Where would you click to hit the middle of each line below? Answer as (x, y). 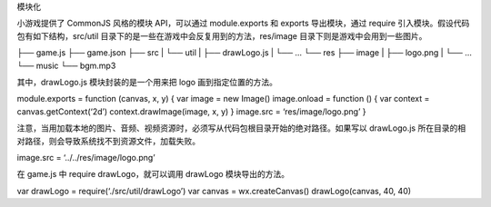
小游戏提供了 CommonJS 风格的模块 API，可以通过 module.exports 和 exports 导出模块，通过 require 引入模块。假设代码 (243, 24)
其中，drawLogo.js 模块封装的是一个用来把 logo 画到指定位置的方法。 (147, 82)
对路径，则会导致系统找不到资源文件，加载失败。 (108, 141)
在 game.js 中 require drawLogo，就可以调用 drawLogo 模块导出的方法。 (153, 174)
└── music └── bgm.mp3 (66, 65)
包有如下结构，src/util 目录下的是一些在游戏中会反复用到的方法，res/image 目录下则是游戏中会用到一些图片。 (222, 35)
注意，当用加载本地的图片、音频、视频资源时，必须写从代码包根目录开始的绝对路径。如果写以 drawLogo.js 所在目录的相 (241, 128)
